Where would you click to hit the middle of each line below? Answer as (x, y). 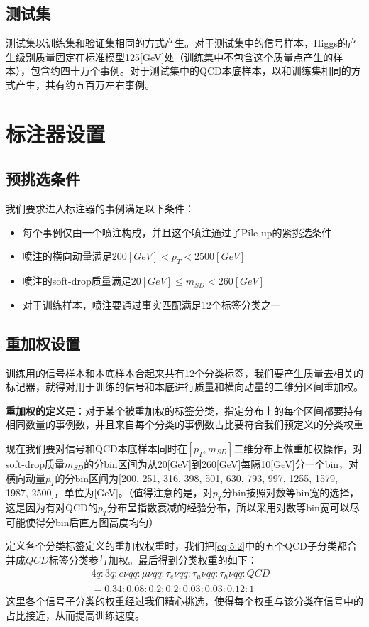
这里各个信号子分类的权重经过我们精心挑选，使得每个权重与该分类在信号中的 (184, 601)
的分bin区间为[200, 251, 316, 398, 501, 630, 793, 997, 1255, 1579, (196, 478)
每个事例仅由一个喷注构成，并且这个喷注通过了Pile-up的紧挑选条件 (177, 232)
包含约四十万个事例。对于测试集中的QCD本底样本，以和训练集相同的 (191, 71)
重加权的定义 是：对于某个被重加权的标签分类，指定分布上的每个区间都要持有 (184, 410)
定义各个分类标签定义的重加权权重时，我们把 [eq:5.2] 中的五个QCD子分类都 (176, 546)
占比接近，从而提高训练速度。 (75, 615)
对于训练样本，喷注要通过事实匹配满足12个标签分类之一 (152, 304)
